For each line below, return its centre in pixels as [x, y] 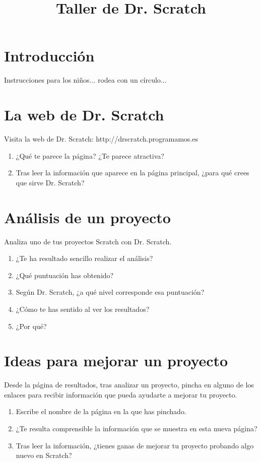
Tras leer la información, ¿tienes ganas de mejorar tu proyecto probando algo [135, 445]
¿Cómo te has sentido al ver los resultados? [83, 309]
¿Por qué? [31, 326]
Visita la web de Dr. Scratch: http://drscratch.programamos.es [101, 139]
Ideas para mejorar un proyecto [116, 360]
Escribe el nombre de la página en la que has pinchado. [101, 411]
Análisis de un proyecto [87, 217]
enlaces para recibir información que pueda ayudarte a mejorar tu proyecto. [121, 394]
